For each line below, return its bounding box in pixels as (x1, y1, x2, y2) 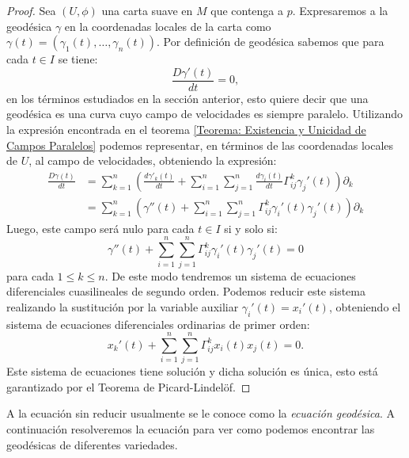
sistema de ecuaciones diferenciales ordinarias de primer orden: (6, 315, 310, 332)
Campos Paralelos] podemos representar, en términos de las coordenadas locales (6, 136, 394, 153)
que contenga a (210, 2, 284, 18)
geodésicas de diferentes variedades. (6, 436, 178, 452)
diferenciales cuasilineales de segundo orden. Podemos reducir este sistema (6, 283, 365, 300)
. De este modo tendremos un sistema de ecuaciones (104, 267, 356, 284)
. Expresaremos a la (292, 2, 388, 18)
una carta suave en (101, 2, 193, 18)
